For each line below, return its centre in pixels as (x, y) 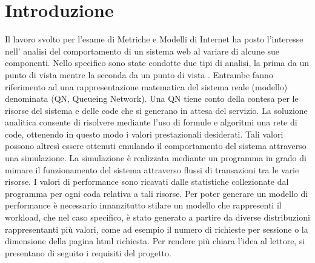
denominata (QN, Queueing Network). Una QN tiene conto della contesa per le (152, 98)
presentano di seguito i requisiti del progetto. (88, 252)
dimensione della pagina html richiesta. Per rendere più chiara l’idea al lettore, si (155, 241)
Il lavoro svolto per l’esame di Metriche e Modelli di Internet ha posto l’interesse (154, 39)
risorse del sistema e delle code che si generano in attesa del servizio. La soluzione (156, 110)
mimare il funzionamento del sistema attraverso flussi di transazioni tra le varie (152, 169)
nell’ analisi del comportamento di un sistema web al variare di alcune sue (142, 51)
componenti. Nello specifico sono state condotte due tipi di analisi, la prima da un (157, 63)
